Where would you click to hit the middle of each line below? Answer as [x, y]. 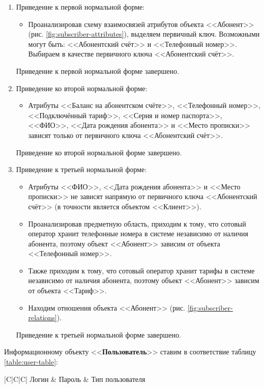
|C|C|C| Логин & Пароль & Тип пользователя [75, 379]
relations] [42, 317]
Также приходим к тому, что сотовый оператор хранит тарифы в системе [141, 270]
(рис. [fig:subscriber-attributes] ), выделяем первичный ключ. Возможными [144, 34]
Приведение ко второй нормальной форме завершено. [99, 152]
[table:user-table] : [31, 362]
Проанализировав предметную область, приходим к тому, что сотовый [137, 223]
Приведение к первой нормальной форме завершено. [97, 71]
